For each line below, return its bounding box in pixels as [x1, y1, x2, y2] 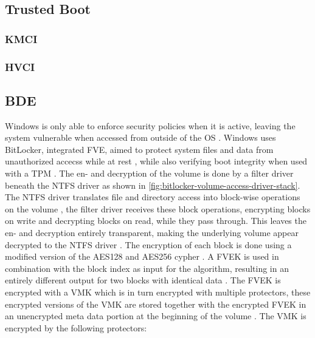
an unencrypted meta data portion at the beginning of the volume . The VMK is [5, 309, 306, 322]
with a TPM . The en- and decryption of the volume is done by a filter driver [5, 167, 294, 180]
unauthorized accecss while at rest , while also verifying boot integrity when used [5, 155, 308, 167]
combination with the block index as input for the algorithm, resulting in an [5, 262, 289, 274]
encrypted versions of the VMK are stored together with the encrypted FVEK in [5, 297, 306, 310]
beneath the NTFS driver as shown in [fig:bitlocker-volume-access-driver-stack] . [5, 178, 300, 191]
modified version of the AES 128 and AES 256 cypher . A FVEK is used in [5, 250, 279, 263]
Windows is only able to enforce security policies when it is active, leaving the [5, 119, 296, 132]
